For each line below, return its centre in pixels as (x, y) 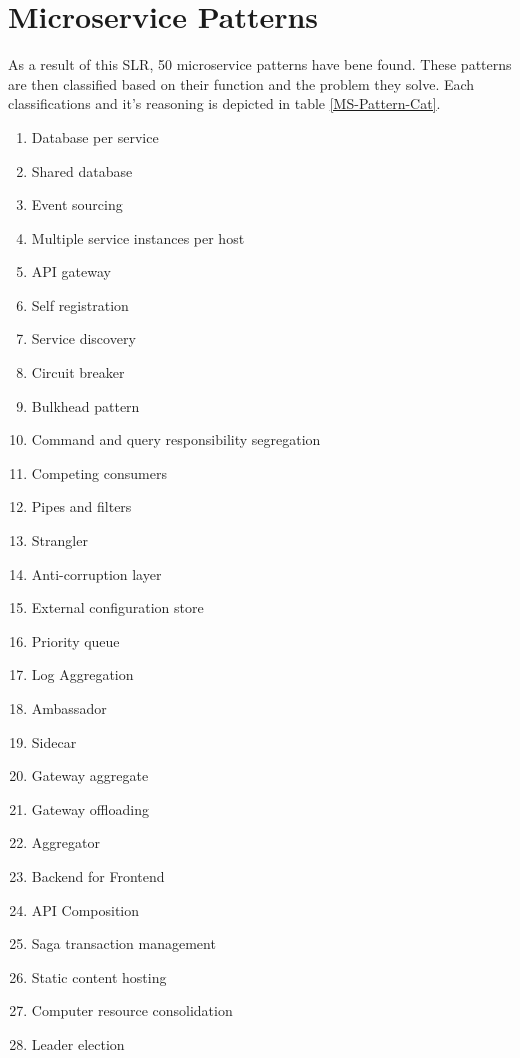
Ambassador (69, 708)
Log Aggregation (82, 674)
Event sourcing (77, 204)
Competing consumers (99, 472)
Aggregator (65, 842)
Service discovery (83, 338)
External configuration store (117, 607)
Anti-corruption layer (96, 573)
